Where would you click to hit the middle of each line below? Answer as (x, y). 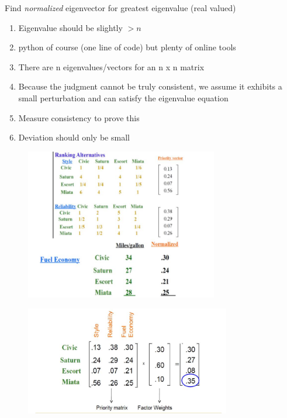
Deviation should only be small (74, 137)
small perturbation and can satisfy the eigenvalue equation (123, 97)
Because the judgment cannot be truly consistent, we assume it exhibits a (150, 86)
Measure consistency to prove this (79, 117)
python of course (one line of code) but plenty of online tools (127, 47)
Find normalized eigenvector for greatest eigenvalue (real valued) (120, 8)
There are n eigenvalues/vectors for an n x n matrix (111, 66)
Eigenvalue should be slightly (70, 27)
